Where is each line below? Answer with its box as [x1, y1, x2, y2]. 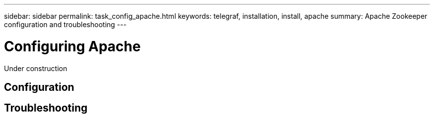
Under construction [4, 64, 67, 73]
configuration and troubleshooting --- [4, 20, 127, 29]
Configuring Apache [4, 38, 141, 55]
